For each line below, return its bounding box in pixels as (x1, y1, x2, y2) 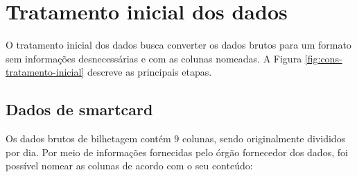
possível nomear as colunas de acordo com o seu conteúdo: (6, 158, 253, 173)
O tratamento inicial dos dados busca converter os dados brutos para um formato (6, 37, 351, 52)
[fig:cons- (304, 51, 342, 65)
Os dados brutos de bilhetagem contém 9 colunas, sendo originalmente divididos (6, 131, 346, 146)
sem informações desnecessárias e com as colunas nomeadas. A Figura (6, 51, 302, 65)
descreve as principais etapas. (87, 65, 212, 79)
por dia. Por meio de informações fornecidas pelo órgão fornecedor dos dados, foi (6, 144, 348, 159)
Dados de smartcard (6, 99, 153, 120)
